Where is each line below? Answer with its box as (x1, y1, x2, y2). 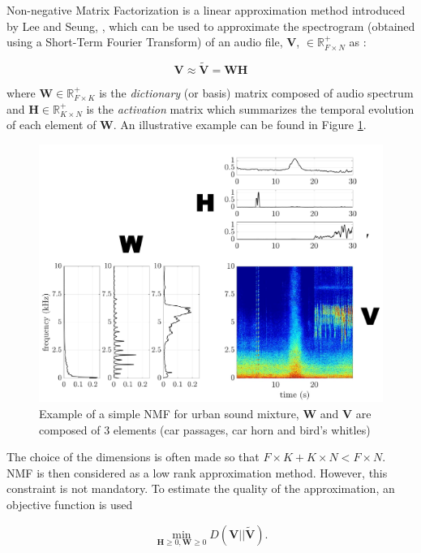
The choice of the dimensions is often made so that (6, 448, 260, 465)
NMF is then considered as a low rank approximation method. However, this (6, 464, 388, 481)
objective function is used (6, 495, 133, 512)
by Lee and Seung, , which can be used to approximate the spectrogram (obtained (6, 17, 415, 34)
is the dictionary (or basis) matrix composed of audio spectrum (99, 84, 414, 101)
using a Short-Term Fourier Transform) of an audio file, (6, 33, 283, 50)
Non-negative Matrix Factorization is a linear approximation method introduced (6, 2, 406, 18)
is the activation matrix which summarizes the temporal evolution (86, 100, 415, 117)
